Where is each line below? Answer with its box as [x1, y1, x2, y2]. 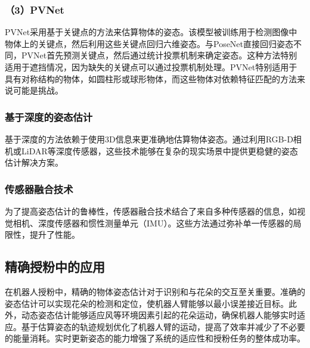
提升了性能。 [29, 228, 80, 241]
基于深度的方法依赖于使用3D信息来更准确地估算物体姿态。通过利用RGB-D [5, 133, 293, 145]
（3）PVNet [5, 2, 64, 17]
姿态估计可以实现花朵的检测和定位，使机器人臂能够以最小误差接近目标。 [5, 297, 289, 309]
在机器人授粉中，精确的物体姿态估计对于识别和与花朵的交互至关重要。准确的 [5, 285, 305, 297]
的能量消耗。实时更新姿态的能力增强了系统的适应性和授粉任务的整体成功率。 [5, 332, 305, 344]
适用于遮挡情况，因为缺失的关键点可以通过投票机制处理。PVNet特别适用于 [5, 61, 297, 73]
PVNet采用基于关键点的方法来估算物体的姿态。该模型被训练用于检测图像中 [5, 26, 297, 38]
